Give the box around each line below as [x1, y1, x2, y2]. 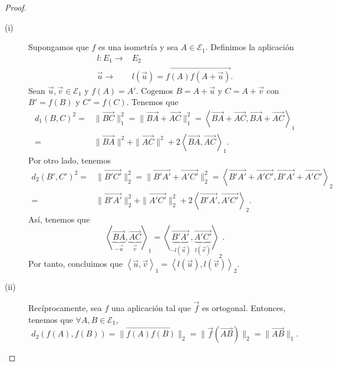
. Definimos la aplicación [205, 41, 294, 53]
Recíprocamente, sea [28, 302, 102, 314]
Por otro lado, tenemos [28, 154, 111, 166]
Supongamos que [28, 41, 89, 53]
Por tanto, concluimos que [28, 257, 123, 270]
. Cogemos [136, 84, 173, 96]
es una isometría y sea [98, 41, 179, 53]
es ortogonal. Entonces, [202, 302, 286, 314]
